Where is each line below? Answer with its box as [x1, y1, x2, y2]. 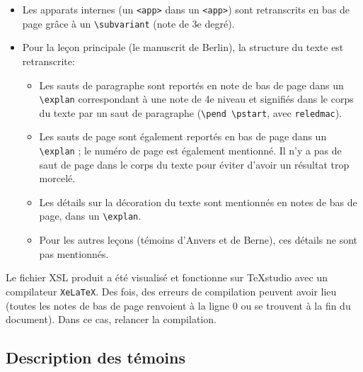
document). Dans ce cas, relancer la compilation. [6, 312, 217, 327]
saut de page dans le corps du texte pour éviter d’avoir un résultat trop [39, 157, 350, 171]
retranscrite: [22, 53, 75, 68]
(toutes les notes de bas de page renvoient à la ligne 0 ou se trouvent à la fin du [6, 298, 351, 312]
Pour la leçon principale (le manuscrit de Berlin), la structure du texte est [22, 40, 344, 55]
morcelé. [39, 171, 76, 186]
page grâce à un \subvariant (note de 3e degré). [22, 16, 235, 30]
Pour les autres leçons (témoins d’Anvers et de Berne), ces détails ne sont [39, 232, 358, 247]
